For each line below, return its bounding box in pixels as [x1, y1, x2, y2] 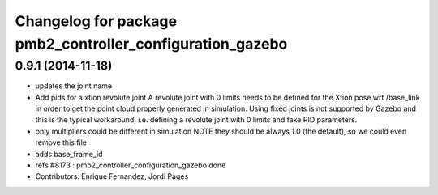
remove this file [35, 138, 87, 147]
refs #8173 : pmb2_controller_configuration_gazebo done [35, 160, 226, 170]
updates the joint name [35, 81, 113, 91]
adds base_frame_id [35, 149, 103, 159]
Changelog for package [15, 12, 178, 30]
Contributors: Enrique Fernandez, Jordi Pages [35, 172, 189, 181]
